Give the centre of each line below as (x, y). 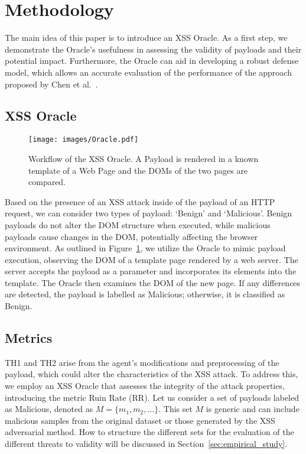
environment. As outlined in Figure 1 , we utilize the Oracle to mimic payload (145, 248)
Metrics (29, 338)
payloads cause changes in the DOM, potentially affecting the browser (131, 236)
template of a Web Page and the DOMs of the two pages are (138, 170)
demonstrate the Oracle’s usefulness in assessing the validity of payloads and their (153, 49)
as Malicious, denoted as (49, 409)
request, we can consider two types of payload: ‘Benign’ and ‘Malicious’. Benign (149, 213)
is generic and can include (253, 409)
